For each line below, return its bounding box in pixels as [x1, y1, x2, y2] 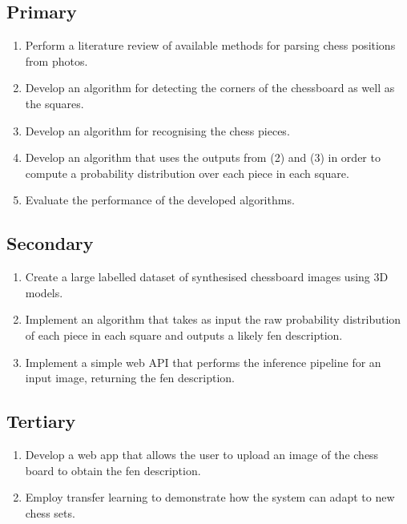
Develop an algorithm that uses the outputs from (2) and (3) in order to [25, 149, 381, 166]
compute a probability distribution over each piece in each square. [25, 164, 349, 181]
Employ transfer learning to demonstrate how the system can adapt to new [25, 489, 395, 506]
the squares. [25, 95, 84, 111]
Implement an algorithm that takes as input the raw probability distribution [25, 311, 401, 328]
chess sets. [25, 504, 75, 521]
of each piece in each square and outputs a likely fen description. [25, 326, 343, 343]
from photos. [25, 52, 88, 69]
